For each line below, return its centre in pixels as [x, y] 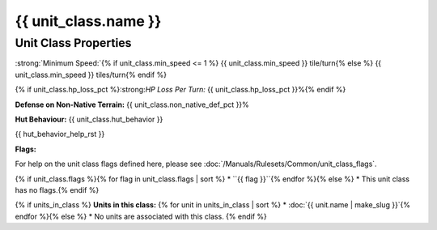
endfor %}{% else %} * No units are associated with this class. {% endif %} [141, 216]
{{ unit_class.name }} [88, 21]
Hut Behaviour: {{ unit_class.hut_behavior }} [89, 119]
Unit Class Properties [73, 43]
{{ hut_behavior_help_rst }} [60, 134]
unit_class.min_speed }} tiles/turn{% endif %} [91, 75]
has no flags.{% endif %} [57, 190]
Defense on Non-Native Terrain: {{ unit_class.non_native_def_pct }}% [132, 104]
